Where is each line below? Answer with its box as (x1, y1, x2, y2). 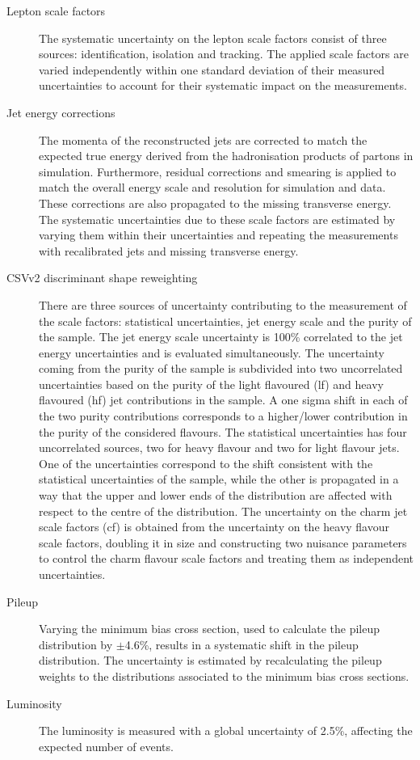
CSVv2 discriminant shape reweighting (6, 269, 198, 286)
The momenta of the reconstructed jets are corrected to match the (39, 131, 367, 148)
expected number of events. (39, 737, 174, 754)
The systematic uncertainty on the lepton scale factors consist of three (39, 29, 387, 46)
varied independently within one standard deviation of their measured (39, 61, 385, 78)
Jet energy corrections (6, 103, 115, 120)
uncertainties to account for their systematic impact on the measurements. (39, 77, 407, 94)
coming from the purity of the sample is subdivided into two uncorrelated (39, 360, 403, 377)
